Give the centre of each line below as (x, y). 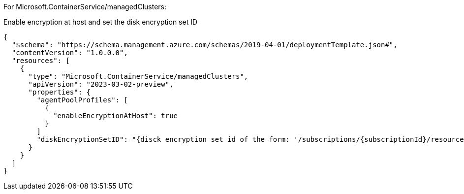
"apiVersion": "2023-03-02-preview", (101, 84)
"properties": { (60, 92)
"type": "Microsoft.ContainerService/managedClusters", (138, 76)
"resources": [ (41, 61)
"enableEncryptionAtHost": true (116, 116)
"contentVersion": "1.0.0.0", (70, 53)
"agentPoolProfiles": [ (82, 100)
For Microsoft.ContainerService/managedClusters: (85, 7)
